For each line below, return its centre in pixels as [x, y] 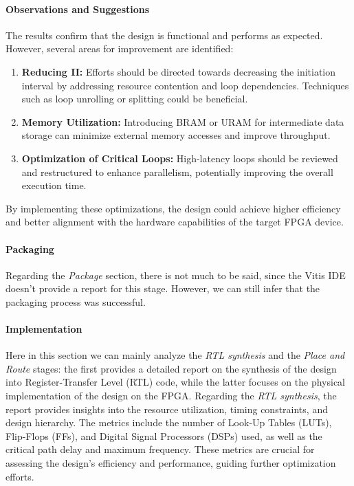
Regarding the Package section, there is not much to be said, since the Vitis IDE [176, 275]
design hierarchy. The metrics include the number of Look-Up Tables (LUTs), [169, 422]
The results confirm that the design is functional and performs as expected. [164, 35]
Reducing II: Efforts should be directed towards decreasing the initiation [179, 71]
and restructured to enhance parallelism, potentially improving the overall [177, 172]
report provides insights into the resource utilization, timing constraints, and [167, 409]
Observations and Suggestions [78, 9]
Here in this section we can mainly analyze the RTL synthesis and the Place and [175, 355]
